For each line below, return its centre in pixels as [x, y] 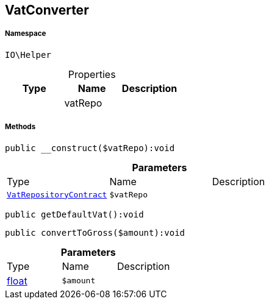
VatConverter [47, 10]
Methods [20, 127]
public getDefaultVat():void [74, 214]
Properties [92, 74]
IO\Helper [28, 55]
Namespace [26, 34]
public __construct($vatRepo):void [90, 148]
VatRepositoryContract [57, 194]
